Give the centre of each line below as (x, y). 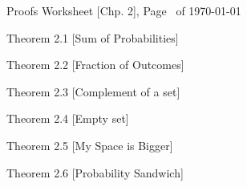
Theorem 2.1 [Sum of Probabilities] (93, 37)
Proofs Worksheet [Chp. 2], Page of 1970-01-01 (124, 10)
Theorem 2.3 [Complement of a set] (93, 91)
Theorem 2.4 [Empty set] (68, 118)
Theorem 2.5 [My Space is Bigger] (90, 145)
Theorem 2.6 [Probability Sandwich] (95, 172)
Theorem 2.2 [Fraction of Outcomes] (95, 65)
